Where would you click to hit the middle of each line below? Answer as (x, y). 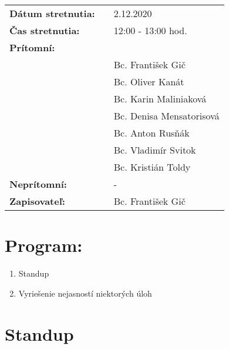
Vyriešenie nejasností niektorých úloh (85, 293)
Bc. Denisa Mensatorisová (166, 116)
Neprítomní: (38, 184)
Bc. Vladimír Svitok (155, 150)
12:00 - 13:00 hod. (150, 30)
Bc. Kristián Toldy (152, 167)
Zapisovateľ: (37, 201)
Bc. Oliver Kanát (149, 82)
